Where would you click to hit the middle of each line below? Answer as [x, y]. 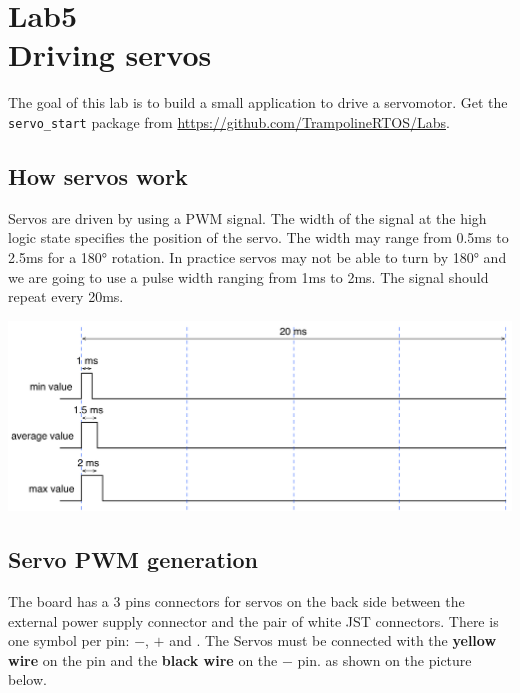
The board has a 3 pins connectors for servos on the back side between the [236, 601]
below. [27, 679]
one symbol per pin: [69, 640]
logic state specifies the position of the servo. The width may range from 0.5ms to [258, 237]
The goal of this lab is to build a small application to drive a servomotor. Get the [258, 102]
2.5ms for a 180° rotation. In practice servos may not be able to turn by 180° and [257, 256]
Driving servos [110, 54]
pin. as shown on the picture [384, 659]
